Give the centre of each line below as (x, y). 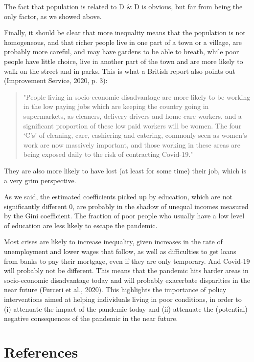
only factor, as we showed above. (53, 16)
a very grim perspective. (40, 180)
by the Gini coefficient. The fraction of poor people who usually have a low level (124, 216)
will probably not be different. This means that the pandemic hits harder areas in (126, 270)
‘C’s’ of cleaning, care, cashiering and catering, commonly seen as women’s (135, 135)
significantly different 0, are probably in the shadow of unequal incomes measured (126, 206)
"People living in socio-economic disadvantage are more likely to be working (137, 96)
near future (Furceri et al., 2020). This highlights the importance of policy (115, 289)
